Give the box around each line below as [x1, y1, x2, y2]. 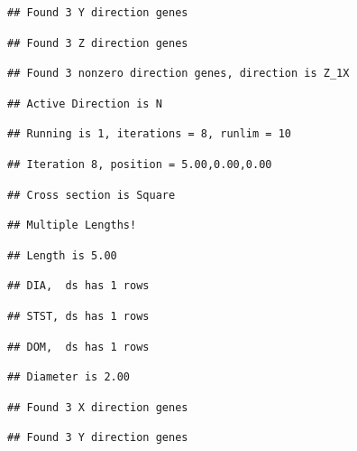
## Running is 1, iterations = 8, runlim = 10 [7, 127, 291, 141]
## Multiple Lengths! [7, 219, 137, 232]
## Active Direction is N [7, 97, 162, 110]
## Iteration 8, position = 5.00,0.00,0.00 [7, 157, 272, 171]
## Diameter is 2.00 [7, 371, 131, 384]
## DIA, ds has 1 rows [7, 279, 150, 293]
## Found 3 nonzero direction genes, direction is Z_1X [7, 67, 350, 80]
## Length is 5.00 [7, 249, 117, 262]
